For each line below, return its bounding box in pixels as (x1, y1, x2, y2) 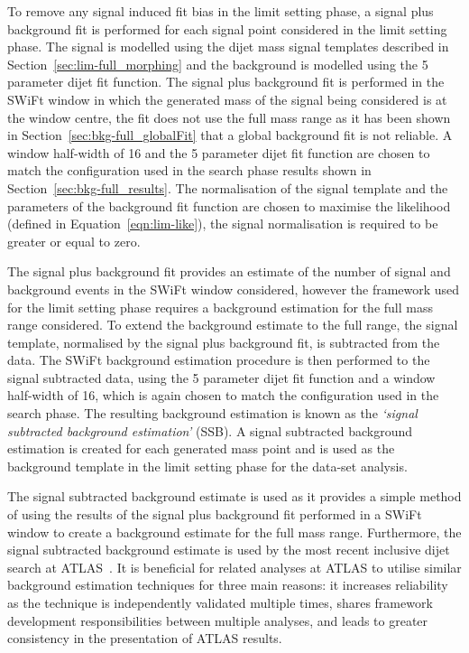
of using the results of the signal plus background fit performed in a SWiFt (7, 505, 422, 524)
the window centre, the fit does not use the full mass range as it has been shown (7, 107, 451, 126)
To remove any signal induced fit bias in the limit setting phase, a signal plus (7, 2, 434, 20)
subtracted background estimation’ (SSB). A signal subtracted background (7, 421, 413, 440)
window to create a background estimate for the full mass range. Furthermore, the (7, 522, 462, 541)
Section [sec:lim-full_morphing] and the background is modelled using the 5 (7, 54, 428, 73)
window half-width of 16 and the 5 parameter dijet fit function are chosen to (7, 143, 430, 162)
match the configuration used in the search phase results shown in (7, 161, 372, 180)
